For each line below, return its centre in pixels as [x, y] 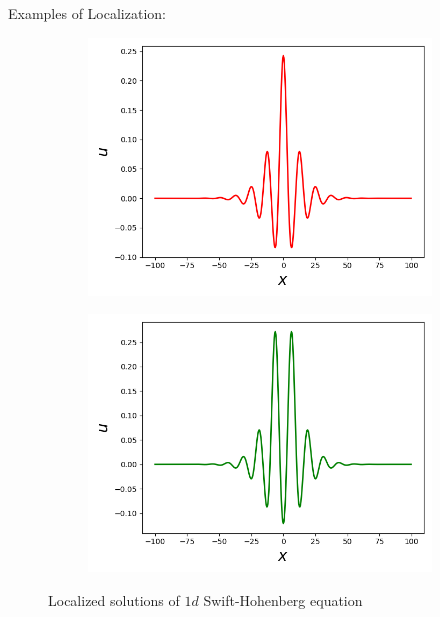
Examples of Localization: [87, 13]
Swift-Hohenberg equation [283, 599]
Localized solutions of [114, 599]
